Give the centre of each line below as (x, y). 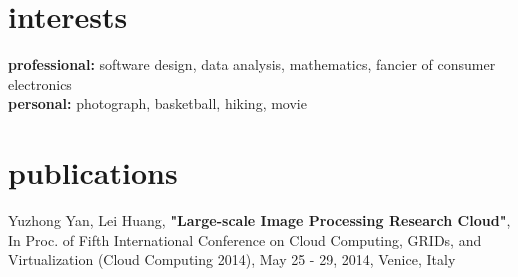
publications (93, 172)
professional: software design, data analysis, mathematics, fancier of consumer (252, 64)
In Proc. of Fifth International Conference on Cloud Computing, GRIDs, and (245, 239)
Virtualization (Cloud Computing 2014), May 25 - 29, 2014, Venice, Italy (232, 259)
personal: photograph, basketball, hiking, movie (157, 103)
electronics (40, 83)
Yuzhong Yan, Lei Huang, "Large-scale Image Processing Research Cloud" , (259, 220)
